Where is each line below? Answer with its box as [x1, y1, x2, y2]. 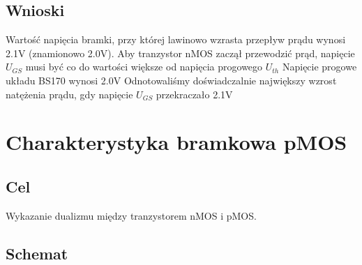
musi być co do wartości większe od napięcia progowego [25, 59, 263, 74]
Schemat [6, 242, 68, 264]
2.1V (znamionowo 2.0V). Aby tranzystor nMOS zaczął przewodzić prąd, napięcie [6, 45, 355, 60]
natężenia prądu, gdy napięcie [6, 86, 133, 101]
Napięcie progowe [282, 59, 357, 74]
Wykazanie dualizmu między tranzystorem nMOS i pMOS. [6, 208, 257, 222]
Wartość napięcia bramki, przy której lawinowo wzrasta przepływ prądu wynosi [6, 32, 346, 47]
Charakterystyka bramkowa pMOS [6, 128, 347, 156]
